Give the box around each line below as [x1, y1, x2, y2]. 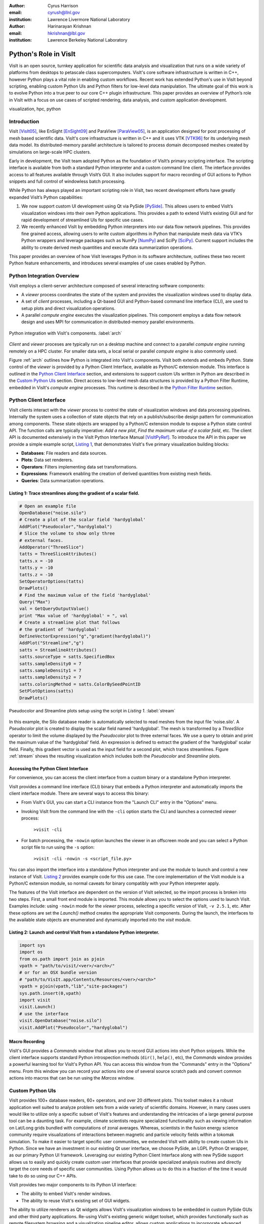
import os [19, 949, 43, 955]
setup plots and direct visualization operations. [21, 305, 116, 311]
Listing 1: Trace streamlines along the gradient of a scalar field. [9, 490, 139, 496]
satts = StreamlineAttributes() [19, 647, 97, 653]
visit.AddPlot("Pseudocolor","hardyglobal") [19, 1025, 128, 1030]
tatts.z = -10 [19, 572, 53, 577]
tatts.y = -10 [19, 565, 53, 570]
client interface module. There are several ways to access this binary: [9, 791, 149, 797]
